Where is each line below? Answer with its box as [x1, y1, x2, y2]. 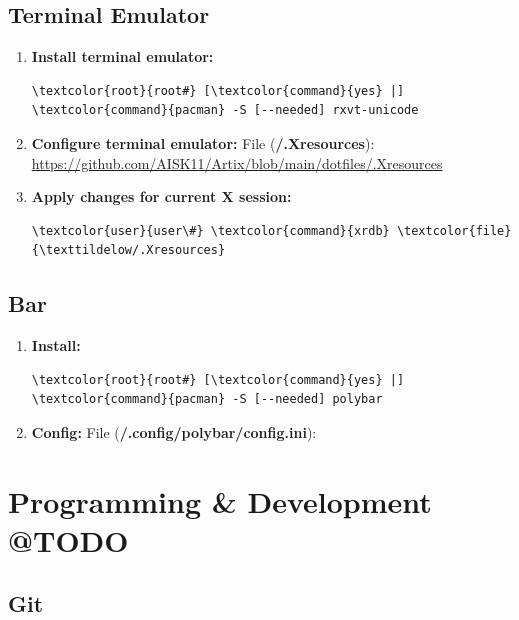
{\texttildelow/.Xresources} [31, 243, 226, 258]
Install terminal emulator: [31, 46, 214, 67]
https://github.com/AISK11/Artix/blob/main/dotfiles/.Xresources [31, 152, 443, 173]
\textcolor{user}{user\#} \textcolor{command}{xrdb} [31, 223, 390, 238]
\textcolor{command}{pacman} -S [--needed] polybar [31, 392, 383, 407]
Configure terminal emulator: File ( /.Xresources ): [31, 132, 375, 153]
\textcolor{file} [396, 223, 512, 238]
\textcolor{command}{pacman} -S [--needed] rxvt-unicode [31, 103, 419, 118]
